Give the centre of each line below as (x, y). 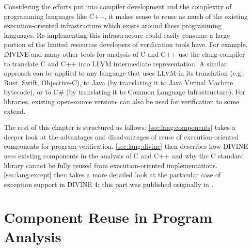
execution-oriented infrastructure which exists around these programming (113, 25)
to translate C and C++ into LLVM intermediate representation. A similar (115, 63)
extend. (15, 111)
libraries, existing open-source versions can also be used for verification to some (122, 101)
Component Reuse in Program (108, 217)
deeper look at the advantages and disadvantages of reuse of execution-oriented (121, 136)
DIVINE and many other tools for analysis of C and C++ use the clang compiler (125, 54)
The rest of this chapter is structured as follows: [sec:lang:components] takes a (120, 127)
